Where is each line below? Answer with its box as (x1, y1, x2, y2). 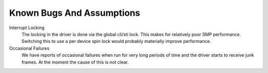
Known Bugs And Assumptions (9, 7, 140, 18)
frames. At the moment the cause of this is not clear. (21, 59, 129, 65)
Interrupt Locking (9, 25, 45, 31)
